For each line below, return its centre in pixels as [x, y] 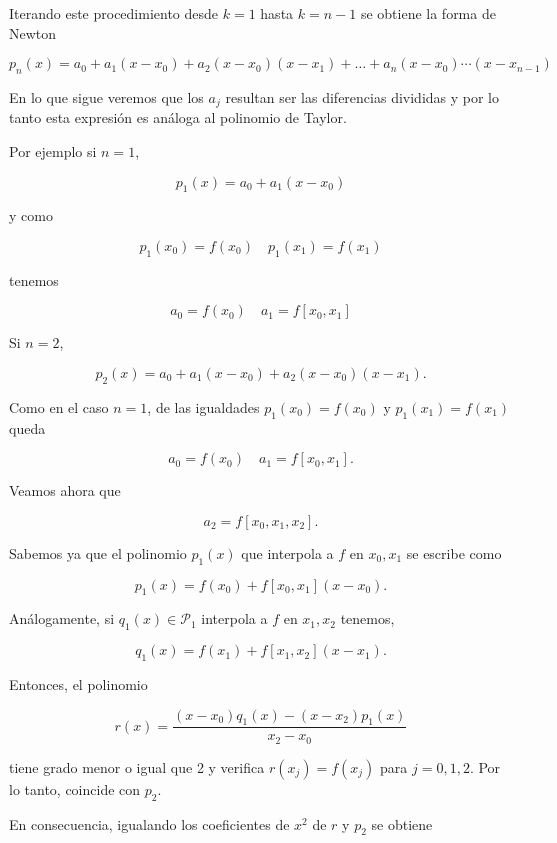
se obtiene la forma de [428, 13]
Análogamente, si [62, 618]
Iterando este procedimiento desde [114, 13]
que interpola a [287, 552]
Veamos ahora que [65, 490]
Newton [33, 32]
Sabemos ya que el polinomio [98, 552]
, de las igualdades [203, 406]
